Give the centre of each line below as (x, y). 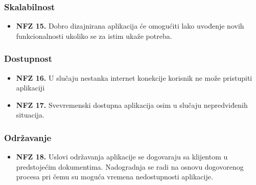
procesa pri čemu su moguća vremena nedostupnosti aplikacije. (114, 177)
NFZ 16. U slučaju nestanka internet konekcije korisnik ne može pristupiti (134, 77)
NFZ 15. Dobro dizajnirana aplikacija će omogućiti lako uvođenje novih (130, 26)
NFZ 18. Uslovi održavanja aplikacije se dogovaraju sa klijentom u (122, 157)
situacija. (30, 115)
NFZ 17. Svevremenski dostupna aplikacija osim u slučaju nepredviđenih (132, 105)
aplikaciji (30, 88)
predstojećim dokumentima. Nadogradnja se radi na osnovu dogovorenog (130, 166)
